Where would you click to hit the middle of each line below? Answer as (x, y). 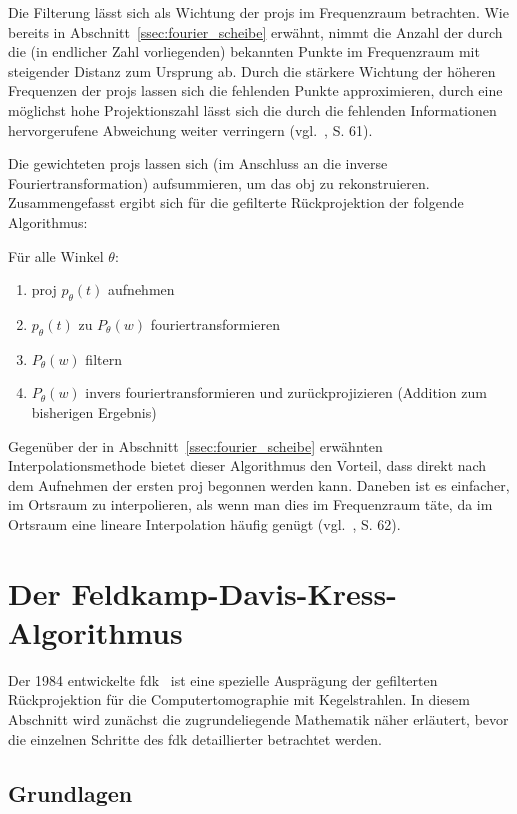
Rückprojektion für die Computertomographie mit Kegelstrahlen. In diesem (239, 699)
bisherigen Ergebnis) (94, 411)
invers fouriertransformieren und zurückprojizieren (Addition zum (286, 392)
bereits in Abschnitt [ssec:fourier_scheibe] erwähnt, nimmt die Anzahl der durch (255, 31)
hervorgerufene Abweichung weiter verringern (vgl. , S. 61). (190, 129)
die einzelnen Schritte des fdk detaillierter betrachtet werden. (195, 738)
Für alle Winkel (56, 255)
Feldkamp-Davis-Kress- (234, 592)
